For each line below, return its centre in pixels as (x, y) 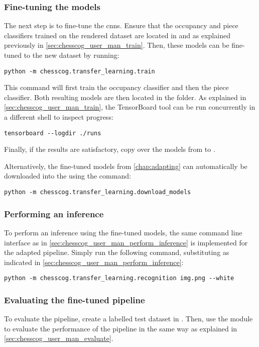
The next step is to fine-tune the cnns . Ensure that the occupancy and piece (121, 25)
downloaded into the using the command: (68, 176)
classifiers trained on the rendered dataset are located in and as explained (117, 35)
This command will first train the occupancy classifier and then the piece (116, 87)
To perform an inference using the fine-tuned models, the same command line (123, 232)
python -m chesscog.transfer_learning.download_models (98, 192)
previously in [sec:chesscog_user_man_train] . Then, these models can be (117, 45)
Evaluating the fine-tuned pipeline (75, 299)
